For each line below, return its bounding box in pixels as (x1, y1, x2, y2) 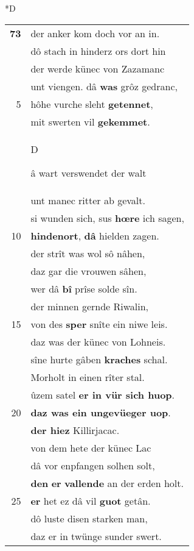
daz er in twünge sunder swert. (30, 528, 162, 543)
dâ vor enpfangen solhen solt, (30, 458, 155, 472)
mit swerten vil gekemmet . (30, 114, 150, 129)
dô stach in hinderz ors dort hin (30, 43, 166, 58)
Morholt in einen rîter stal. (30, 369, 145, 384)
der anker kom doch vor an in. (30, 26, 160, 40)
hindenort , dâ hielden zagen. (30, 228, 159, 243)
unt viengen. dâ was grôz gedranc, (30, 79, 178, 93)
